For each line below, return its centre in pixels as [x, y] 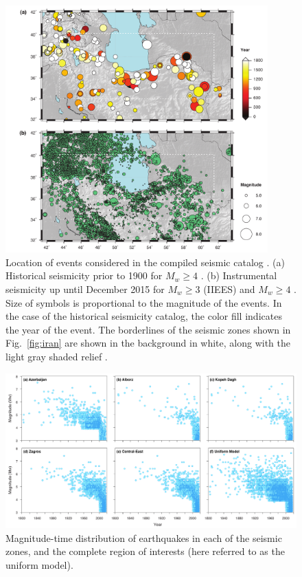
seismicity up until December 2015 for [85, 289]
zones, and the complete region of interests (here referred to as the [145, 551]
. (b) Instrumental [239, 275]
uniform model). [39, 565]
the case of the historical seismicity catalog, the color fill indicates [144, 316]
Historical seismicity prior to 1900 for [84, 275]
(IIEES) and [229, 289]
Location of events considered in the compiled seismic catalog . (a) [145, 262]
